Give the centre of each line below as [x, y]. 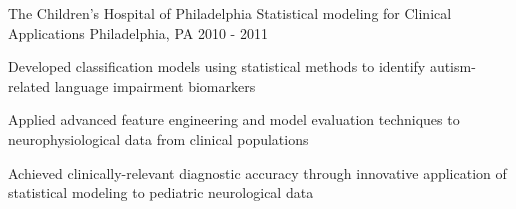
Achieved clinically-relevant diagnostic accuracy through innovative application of [257, 172]
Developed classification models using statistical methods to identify [217, 66]
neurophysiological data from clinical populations [158, 138]
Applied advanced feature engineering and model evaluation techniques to [234, 119]
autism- [452, 66]
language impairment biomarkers [155, 85]
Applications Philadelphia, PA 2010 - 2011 [138, 32]
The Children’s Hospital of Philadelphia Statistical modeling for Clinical [230, 13]
